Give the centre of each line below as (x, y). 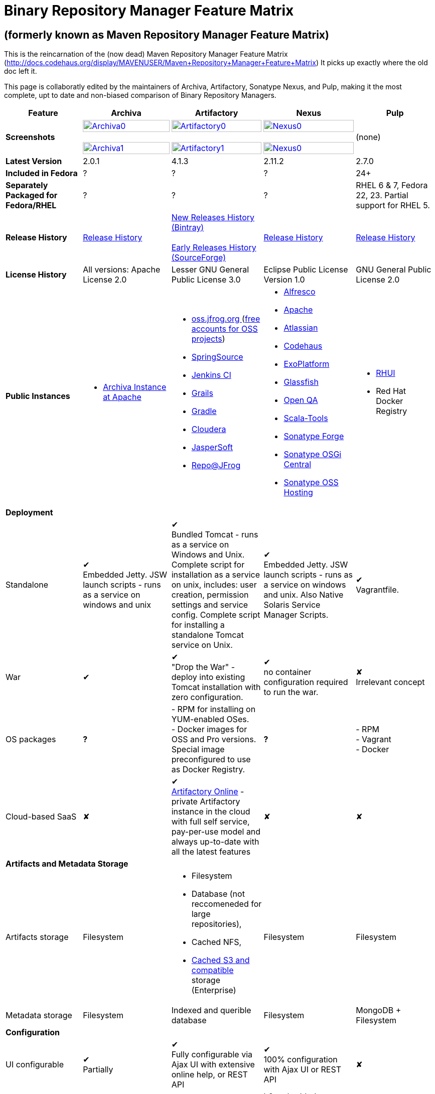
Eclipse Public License (306, 270)
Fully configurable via (212, 1055)
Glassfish (301, 382)
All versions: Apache (122, 270)
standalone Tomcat (207, 635)
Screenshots (30, 137)
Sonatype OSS (311, 483)
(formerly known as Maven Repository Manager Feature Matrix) (167, 35)
